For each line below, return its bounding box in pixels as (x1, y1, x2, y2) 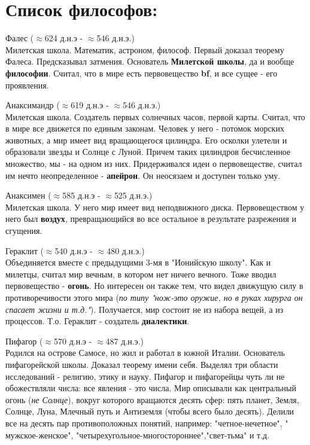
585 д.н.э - (62, 189, 101, 202)
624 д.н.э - (44, 32, 83, 44)
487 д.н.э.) (105, 334, 144, 347)
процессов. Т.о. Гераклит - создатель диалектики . (5, 315, 190, 327)
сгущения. (5, 224, 42, 237)
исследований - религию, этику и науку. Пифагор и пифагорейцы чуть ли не (5, 370, 285, 382)
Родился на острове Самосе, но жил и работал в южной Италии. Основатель (5, 346, 285, 359)
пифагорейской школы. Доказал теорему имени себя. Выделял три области (5, 358, 278, 370)
